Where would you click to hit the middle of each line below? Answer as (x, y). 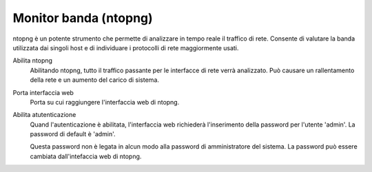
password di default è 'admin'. (73, 134)
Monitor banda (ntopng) (83, 18)
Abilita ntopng (33, 61)
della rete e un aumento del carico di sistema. (95, 80)
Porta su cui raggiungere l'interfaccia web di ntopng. (105, 102)
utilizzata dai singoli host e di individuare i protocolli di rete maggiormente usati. (126, 47)
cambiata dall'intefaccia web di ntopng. (86, 156)
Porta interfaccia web (43, 92)
